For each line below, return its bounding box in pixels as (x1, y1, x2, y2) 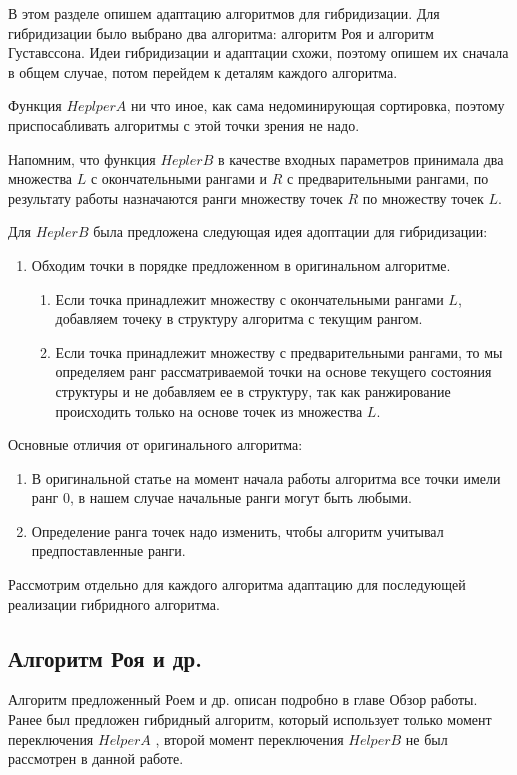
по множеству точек (362, 187, 484, 208)
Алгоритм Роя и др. (8, 642, 202, 673)
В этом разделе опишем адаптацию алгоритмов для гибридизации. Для (8, 3, 440, 23)
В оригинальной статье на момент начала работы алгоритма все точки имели (31, 467, 501, 488)
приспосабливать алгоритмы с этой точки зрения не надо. (8, 114, 360, 135)
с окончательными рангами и (90, 168, 268, 189)
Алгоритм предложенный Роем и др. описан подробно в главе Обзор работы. (8, 689, 478, 710)
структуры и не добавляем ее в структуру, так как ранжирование (55, 380, 451, 401)
